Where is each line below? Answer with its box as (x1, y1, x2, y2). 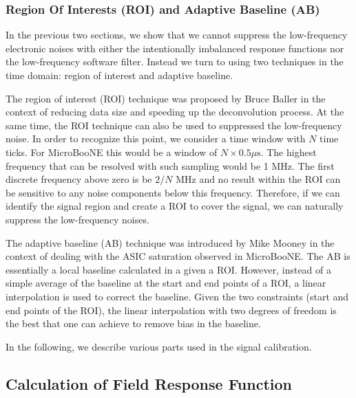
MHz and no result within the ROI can (176, 172, 341, 186)
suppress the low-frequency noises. (6, 212, 149, 226)
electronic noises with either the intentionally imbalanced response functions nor (6, 41, 344, 55)
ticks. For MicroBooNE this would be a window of (6, 144, 218, 159)
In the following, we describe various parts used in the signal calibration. (6, 339, 312, 353)
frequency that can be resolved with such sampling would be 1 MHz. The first (6, 158, 335, 173)
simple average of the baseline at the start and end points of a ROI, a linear (6, 276, 326, 290)
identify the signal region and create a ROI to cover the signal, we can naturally (6, 199, 344, 213)
